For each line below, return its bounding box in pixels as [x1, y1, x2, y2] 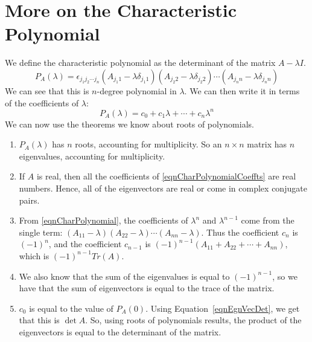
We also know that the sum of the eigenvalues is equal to [19, 269, 230, 282]
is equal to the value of [29, 302, 113, 314]
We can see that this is [5, 84, 89, 97]
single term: [19, 225, 63, 238]
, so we [272, 269, 298, 282]
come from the [241, 214, 294, 227]
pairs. [19, 193, 40, 206]
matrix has [247, 138, 287, 150]
